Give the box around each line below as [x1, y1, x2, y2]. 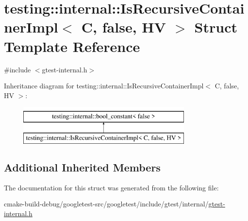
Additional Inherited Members [4, 159, 161, 174]
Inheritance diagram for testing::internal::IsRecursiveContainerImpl [4, 81, 204, 91]
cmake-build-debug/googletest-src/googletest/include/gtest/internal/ [4, 199, 209, 209]
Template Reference [4, 36, 140, 56]
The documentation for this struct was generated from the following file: [4, 182, 219, 192]
